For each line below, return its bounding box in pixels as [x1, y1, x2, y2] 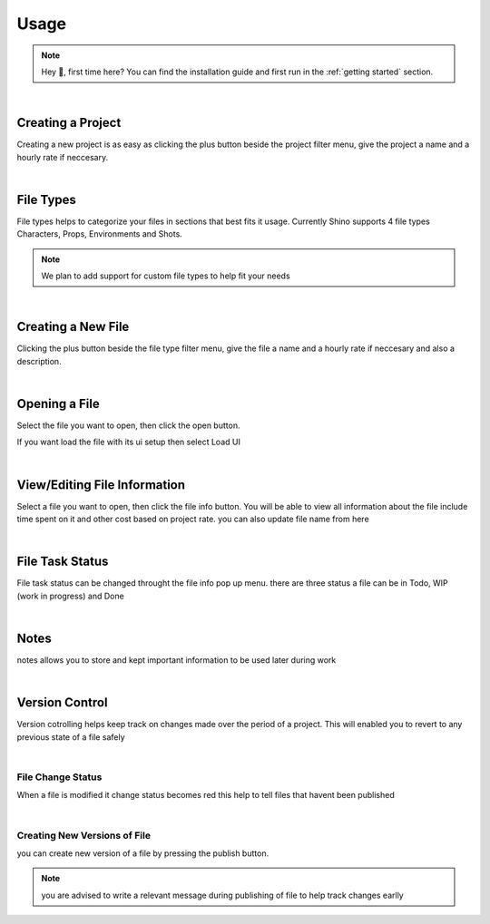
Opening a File [16, 395, 100, 412]
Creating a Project [16, 115, 122, 131]
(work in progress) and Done [16, 590, 124, 601]
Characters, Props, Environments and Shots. [16, 229, 183, 239]
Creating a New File [16, 319, 130, 335]
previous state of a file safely [16, 731, 126, 743]
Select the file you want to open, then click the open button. [16, 420, 240, 431]
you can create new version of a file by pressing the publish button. [16, 848, 269, 859]
